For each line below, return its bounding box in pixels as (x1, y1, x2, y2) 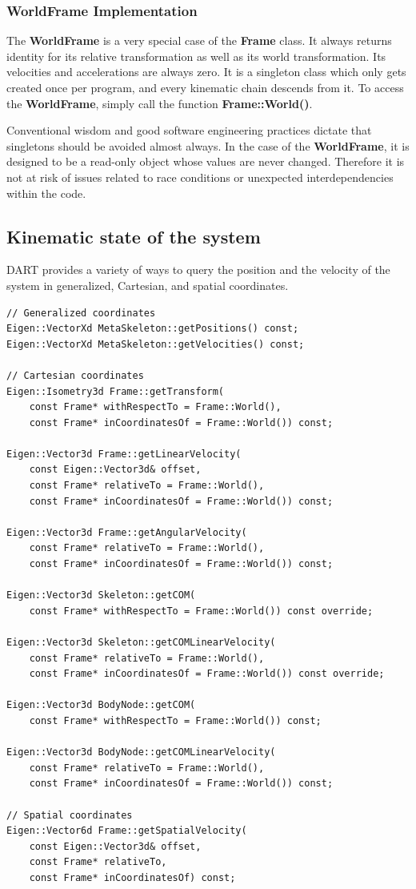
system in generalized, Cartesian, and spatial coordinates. (6, 276, 289, 293)
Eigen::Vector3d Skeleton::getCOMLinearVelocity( (6, 637, 276, 649)
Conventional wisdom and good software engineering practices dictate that (6, 122, 372, 139)
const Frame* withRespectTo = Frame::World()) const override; (29, 605, 374, 617)
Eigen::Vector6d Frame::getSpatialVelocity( (6, 825, 247, 837)
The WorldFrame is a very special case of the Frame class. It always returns (6, 32, 392, 49)
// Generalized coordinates (6, 307, 156, 319)
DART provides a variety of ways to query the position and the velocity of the (6, 261, 390, 278)
